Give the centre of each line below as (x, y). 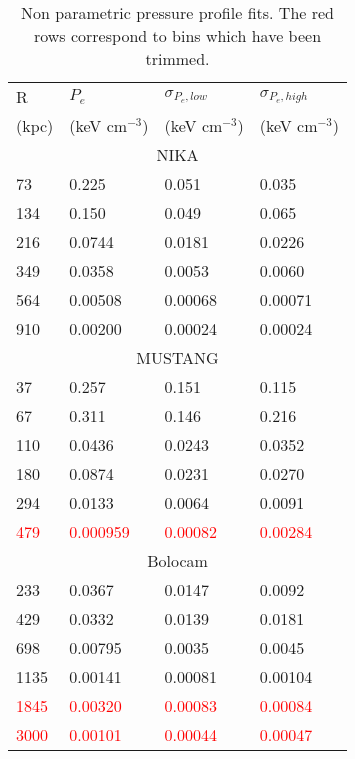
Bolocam (177, 560)
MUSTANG (177, 357)
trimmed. (177, 58)
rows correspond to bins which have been (177, 35)
